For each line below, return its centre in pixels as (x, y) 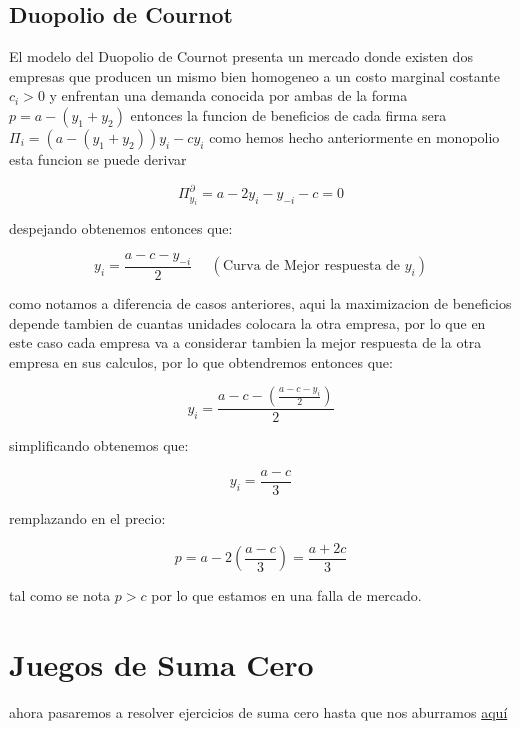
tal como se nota (60, 595)
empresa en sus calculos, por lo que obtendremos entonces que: (201, 361)
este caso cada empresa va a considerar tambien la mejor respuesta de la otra (245, 342)
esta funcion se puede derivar (98, 158)
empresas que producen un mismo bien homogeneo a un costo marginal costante (254, 75)
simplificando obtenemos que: (99, 445)
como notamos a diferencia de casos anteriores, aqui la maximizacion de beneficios (260, 302)
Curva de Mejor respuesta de (311, 266)
